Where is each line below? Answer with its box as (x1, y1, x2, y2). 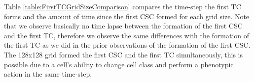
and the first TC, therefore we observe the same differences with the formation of (4, 30, 250, 40)
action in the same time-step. (4, 69, 92, 79)
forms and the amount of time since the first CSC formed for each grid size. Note (4, 11, 250, 21)
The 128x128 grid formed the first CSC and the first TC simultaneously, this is (4, 49, 243, 59)
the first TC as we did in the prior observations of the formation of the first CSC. (4, 40, 251, 50)
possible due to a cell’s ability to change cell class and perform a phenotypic (4, 59, 234, 69)
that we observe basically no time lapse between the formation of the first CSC (4, 21, 243, 31)
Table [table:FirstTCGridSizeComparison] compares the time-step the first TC (4, 1, 241, 11)
